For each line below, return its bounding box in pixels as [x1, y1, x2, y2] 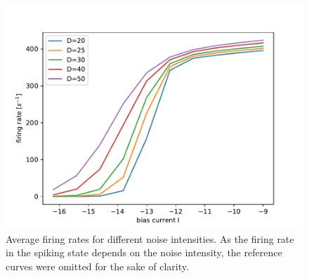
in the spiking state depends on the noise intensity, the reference [6, 245, 282, 260]
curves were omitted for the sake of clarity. [6, 258, 189, 273]
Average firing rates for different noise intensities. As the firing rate [6, 231, 294, 246]
